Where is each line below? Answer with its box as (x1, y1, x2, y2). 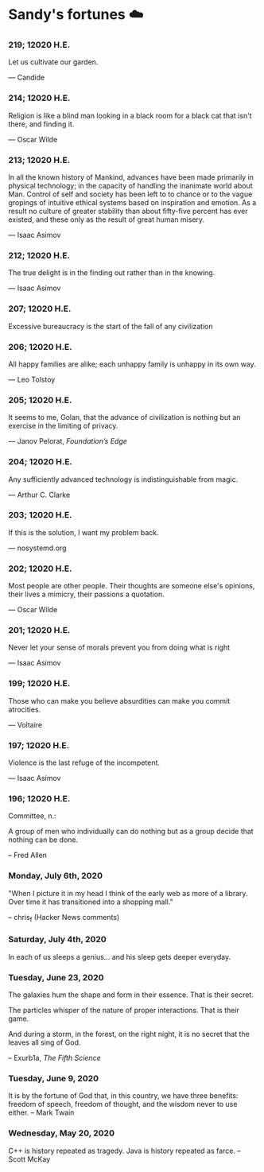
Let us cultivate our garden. (8, 57, 99, 67)
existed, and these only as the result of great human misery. (8, 215, 205, 224)
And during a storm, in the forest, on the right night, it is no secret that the (8, 1030, 250, 1039)
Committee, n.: (8, 811, 57, 821)
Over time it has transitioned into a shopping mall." (8, 897, 173, 906)
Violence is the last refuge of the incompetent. (8, 758, 161, 767)
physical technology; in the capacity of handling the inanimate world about (8, 181, 253, 191)
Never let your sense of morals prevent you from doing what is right (8, 642, 231, 652)
